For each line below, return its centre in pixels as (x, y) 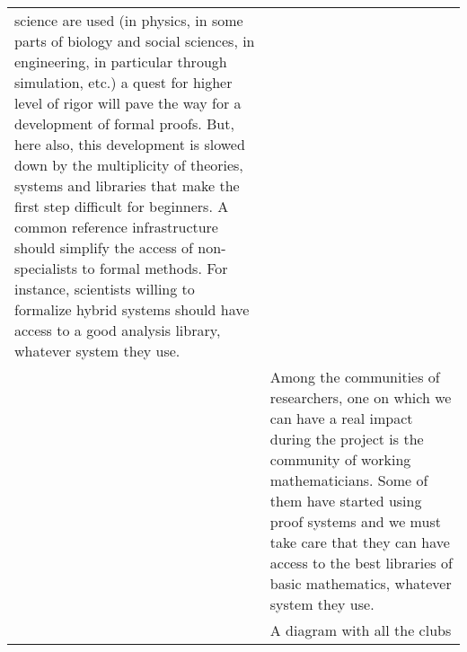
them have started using (346, 501)
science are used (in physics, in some (129, 20)
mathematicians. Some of (349, 480)
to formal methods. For (155, 268)
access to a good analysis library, (118, 330)
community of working (340, 459)
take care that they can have (360, 542)
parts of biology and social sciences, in (135, 41)
